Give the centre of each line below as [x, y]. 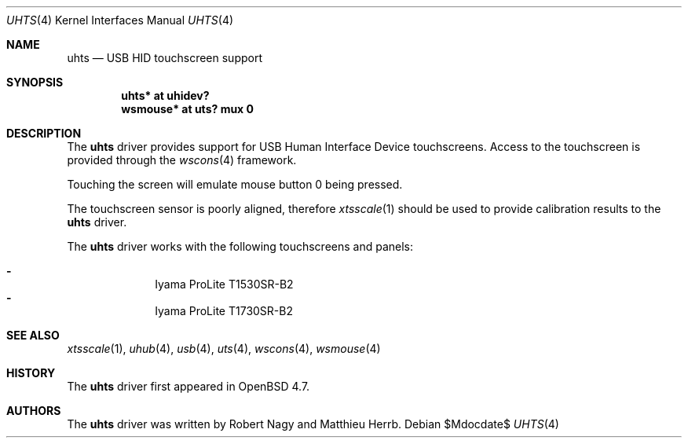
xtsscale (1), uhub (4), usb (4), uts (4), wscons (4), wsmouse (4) [224, 349]
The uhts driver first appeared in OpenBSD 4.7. [188, 386]
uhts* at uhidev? [165, 95]
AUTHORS [34, 411]
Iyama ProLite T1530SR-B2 [224, 284]
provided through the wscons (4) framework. [182, 160]
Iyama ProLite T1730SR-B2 [224, 311]
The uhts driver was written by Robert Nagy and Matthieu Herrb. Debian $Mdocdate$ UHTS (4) [313, 424]
